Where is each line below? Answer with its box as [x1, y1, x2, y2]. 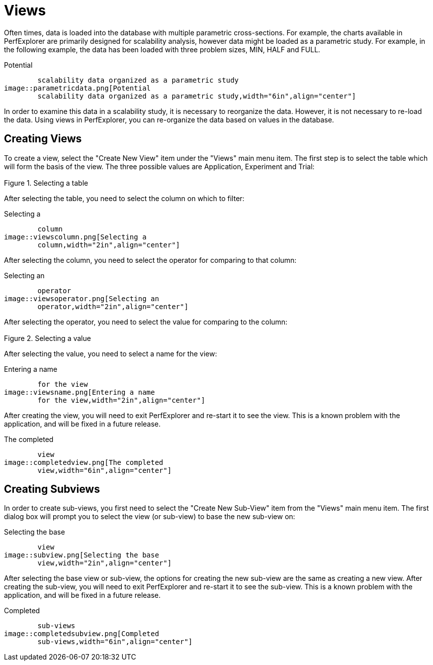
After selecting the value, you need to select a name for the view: [4, 349, 217, 358]
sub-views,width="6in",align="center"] [37, 638, 193, 646]
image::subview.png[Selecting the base [4, 551, 159, 559]
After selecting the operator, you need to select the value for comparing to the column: [4, 317, 288, 326]
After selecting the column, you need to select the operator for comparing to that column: [4, 255, 297, 264]
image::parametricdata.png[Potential [4, 84, 151, 92]
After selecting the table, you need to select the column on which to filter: [4, 194, 245, 203]
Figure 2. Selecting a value [4, 333, 91, 342]
